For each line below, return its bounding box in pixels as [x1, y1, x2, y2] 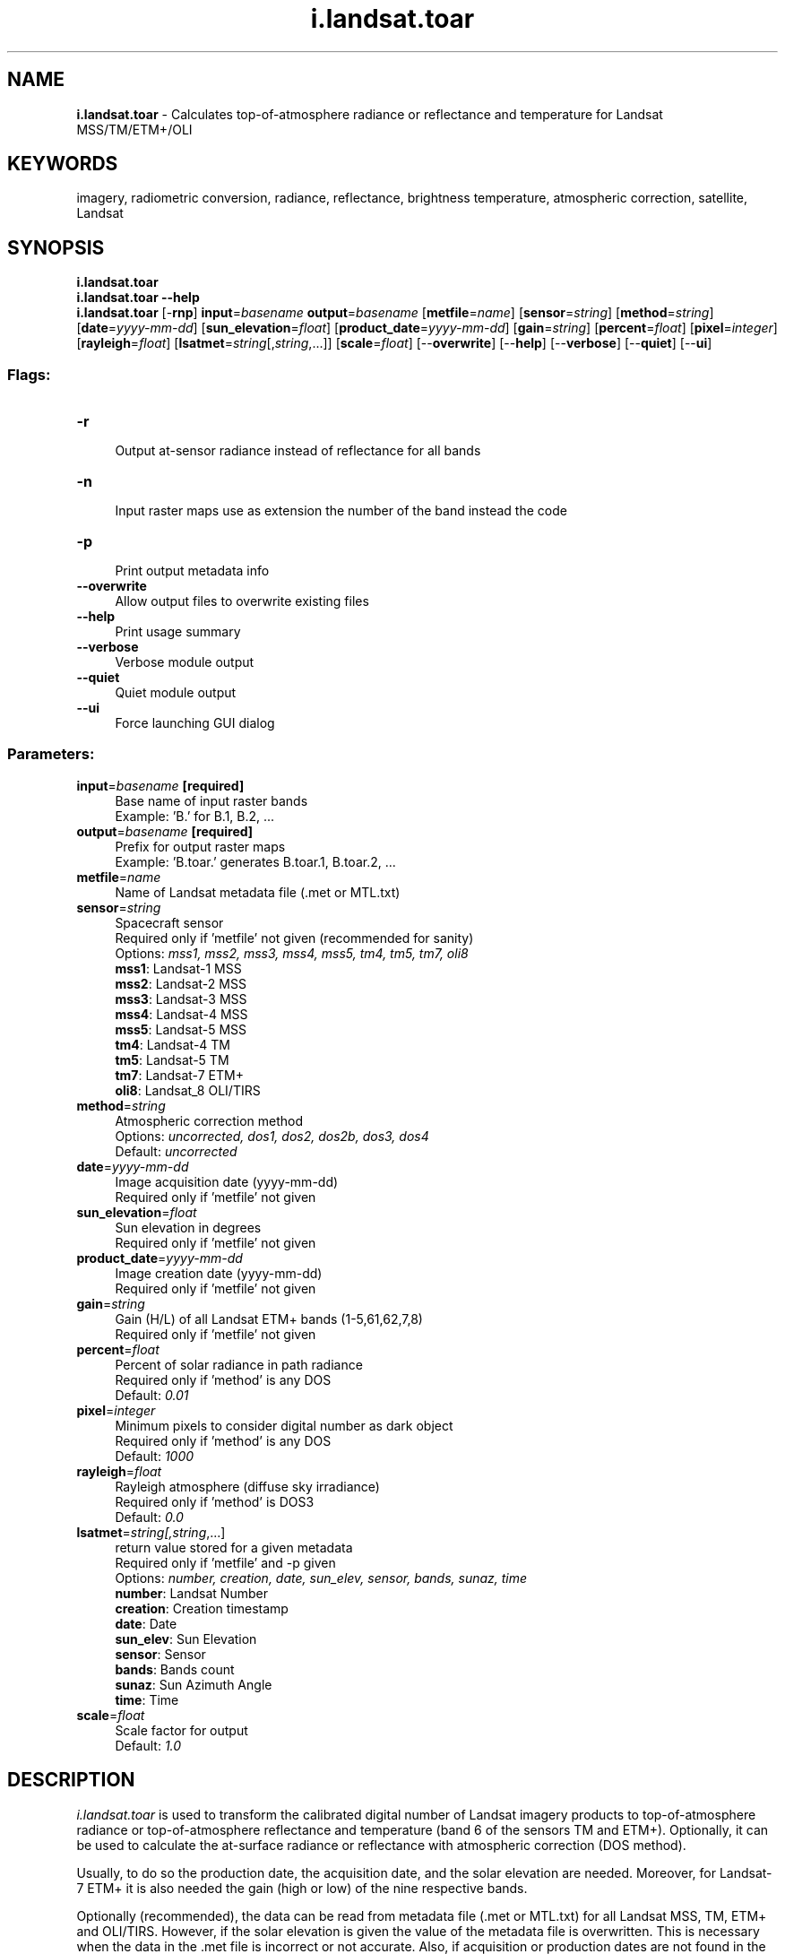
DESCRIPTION [7, 1768, 135, 1792]
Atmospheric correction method [115, 1112, 304, 1128]
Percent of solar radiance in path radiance [115, 1356, 363, 1372]
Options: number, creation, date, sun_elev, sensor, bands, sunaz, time [115, 1569, 528, 1586]
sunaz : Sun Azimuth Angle [115, 1676, 272, 1692]
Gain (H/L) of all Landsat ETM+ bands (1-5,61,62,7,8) [115, 1310, 423, 1327]
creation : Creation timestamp [115, 1600, 289, 1616]
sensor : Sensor [115, 1646, 206, 1662]
